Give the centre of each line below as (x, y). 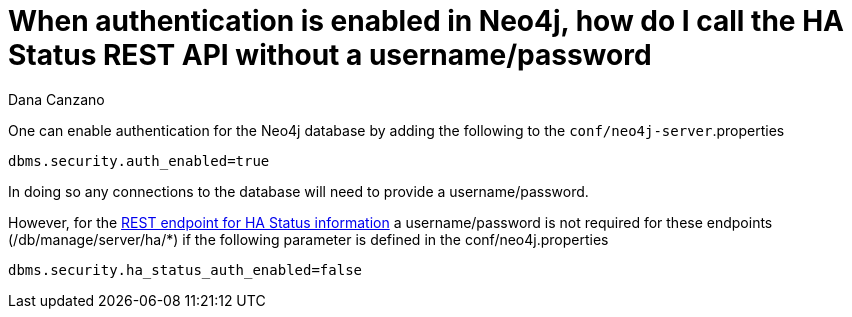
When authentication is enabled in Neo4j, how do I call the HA (426, 21)
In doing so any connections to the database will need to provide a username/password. (298, 191)
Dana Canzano (56, 99)
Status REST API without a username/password (330, 55)
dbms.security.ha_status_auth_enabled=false (185, 269)
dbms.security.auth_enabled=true (139, 160)
